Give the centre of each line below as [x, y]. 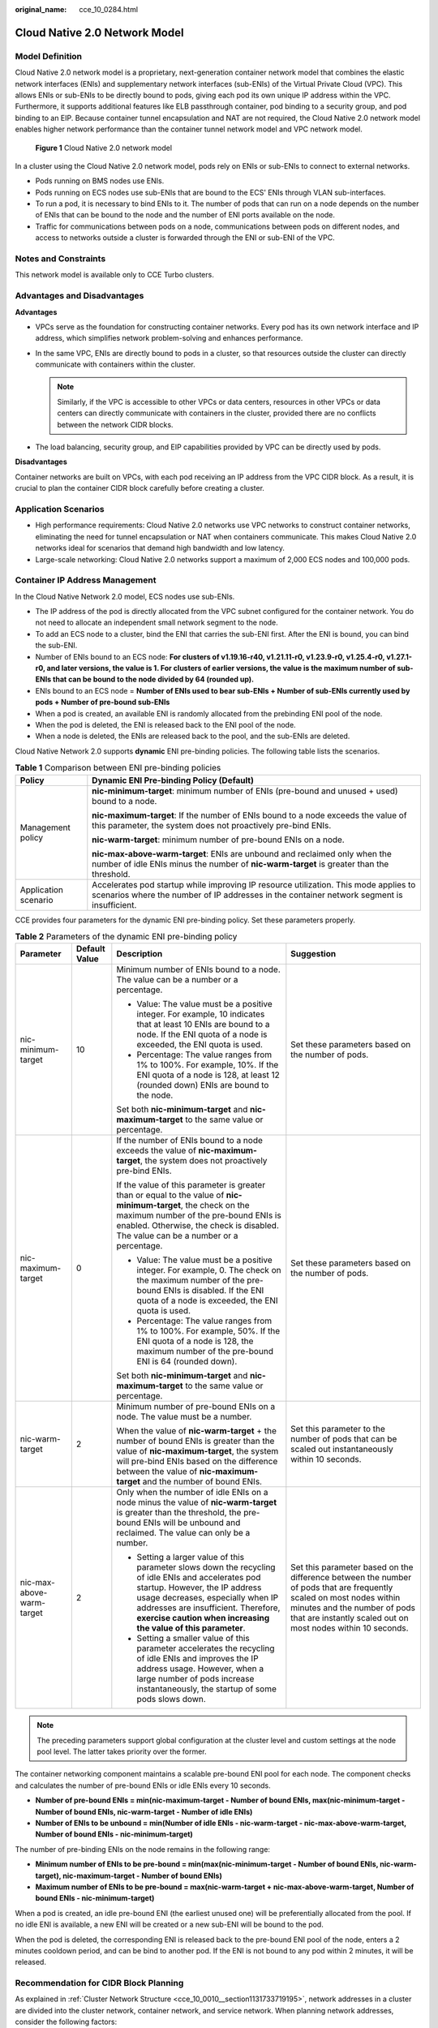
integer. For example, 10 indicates [201, 1014]
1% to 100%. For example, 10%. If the [208, 1065]
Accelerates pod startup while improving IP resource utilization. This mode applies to [254, 884]
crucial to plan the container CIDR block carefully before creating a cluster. [140, 488]
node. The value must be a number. [184, 1417]
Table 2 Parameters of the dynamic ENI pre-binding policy [126, 937]
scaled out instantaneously [342, 1450]
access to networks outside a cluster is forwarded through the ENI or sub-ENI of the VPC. [185, 238]
